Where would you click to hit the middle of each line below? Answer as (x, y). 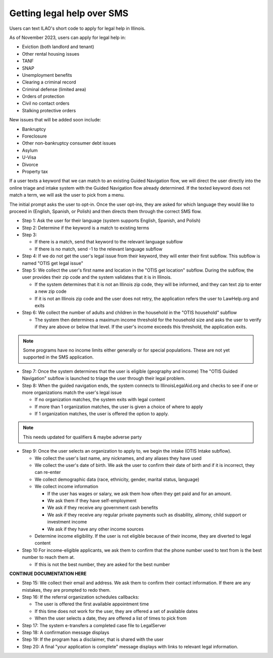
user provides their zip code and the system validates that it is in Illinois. (97, 277)
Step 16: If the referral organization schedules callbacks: (81, 597)
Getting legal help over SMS (69, 13)
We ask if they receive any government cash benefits (103, 508)
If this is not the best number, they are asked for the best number (102, 564)
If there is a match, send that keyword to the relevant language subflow (109, 242)
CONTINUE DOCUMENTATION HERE (48, 574)
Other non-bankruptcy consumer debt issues (69, 143)
